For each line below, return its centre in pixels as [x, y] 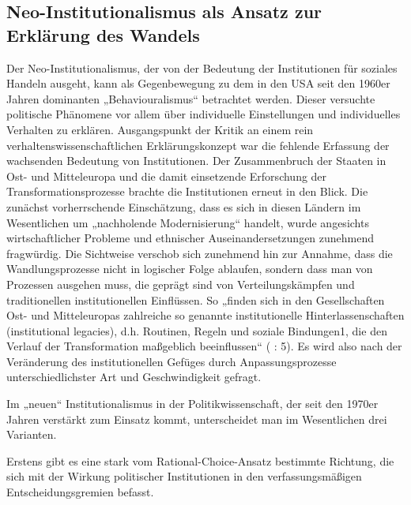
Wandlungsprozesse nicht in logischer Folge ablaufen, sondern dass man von [190, 269]
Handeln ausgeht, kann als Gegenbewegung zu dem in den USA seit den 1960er [198, 83]
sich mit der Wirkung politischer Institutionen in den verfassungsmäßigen [184, 476]
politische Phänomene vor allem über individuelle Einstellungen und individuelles [204, 114]
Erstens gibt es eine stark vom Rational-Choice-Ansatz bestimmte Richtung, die [200, 460]
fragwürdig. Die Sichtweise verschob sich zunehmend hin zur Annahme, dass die [200, 253]
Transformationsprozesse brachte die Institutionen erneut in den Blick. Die [187, 191]
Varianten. [32, 434]
